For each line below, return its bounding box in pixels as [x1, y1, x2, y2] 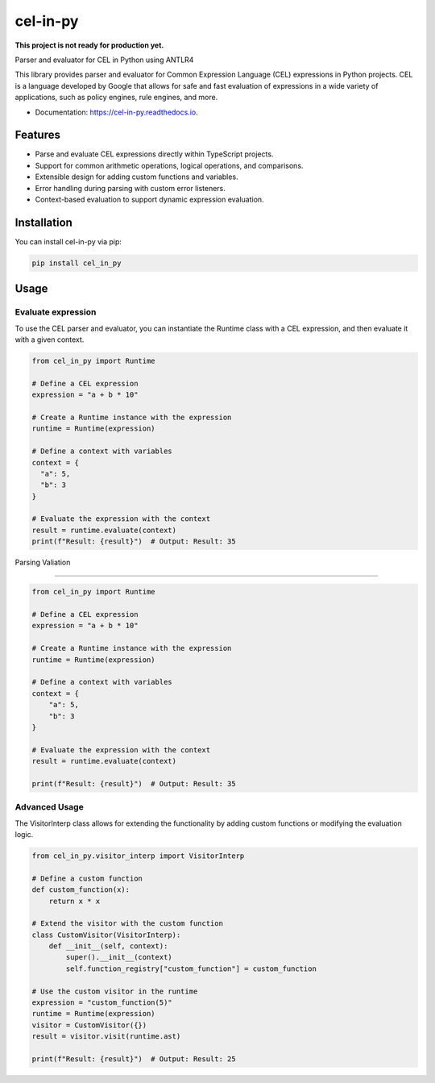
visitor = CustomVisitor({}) [31, 1020, 147, 1030]
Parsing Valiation [14, 557, 71, 568]
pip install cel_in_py [31, 258, 122, 268]
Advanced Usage [14, 802, 84, 813]
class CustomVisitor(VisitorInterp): [31, 930, 181, 939]
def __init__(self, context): [48, 942, 168, 951]
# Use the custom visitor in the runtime [31, 986, 198, 996]
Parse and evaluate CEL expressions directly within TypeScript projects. [35, 149, 274, 159]
